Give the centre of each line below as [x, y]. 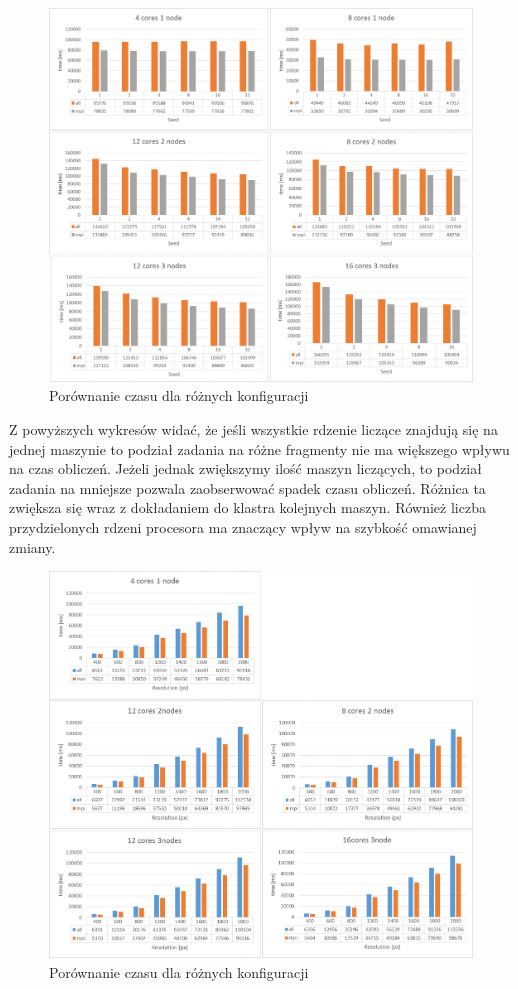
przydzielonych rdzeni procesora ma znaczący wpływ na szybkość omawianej [243, 527]
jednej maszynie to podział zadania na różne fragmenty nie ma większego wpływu [259, 448]
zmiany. [32, 546]
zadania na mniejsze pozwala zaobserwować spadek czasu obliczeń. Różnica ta [247, 487]
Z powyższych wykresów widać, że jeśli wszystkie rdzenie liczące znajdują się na [253, 429]
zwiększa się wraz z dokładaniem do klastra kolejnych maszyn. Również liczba [247, 507]
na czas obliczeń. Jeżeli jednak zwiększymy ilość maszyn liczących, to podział [245, 468]
